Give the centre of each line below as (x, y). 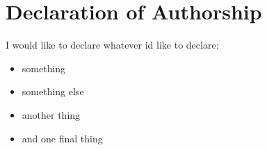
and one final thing (62, 138)
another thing (51, 114)
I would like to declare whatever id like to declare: (112, 45)
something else (53, 91)
